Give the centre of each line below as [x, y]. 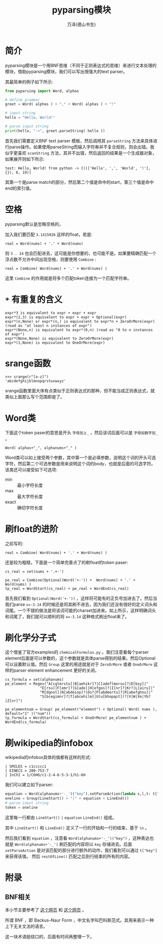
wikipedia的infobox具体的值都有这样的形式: [48, 757]
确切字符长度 [30, 508]
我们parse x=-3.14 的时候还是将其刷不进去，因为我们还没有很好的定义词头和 [81, 604]
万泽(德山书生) [81, 24]
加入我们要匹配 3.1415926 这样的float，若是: [49, 234]
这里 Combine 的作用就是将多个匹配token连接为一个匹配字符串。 [68, 278]
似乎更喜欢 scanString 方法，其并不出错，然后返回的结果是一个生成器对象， [81, 153]
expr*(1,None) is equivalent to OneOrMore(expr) [55, 343]
